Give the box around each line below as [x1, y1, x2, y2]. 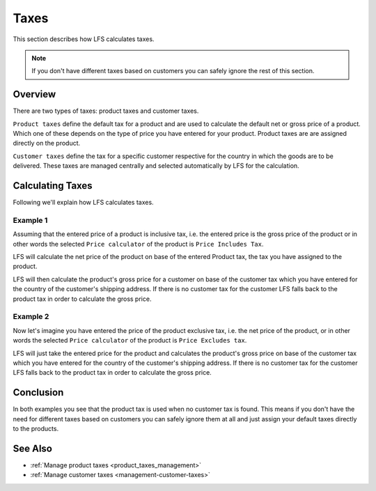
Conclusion [13, 387, 64, 398]
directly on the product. [13, 139, 81, 148]
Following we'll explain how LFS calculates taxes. [13, 198, 154, 207]
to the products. [13, 424, 59, 432]
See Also [13, 442, 52, 454]
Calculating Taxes [13, 180, 93, 192]
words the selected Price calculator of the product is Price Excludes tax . [13, 336, 247, 345]
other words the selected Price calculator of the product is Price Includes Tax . [13, 240, 264, 248]
